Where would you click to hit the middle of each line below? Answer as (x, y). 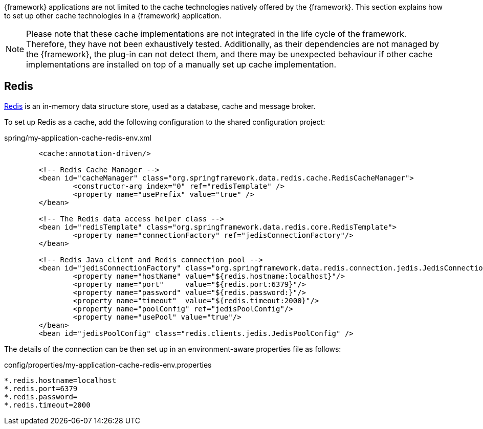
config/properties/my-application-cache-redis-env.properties (108, 365)
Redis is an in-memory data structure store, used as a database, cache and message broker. (160, 106)
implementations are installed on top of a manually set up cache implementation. (181, 64)
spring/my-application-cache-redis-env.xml (78, 138)
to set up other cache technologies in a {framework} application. (113, 16)
